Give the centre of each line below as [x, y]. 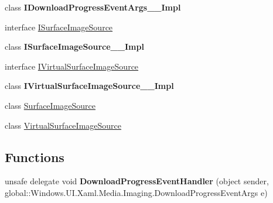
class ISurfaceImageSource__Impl [74, 47]
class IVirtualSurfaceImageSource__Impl [89, 86]
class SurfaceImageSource [50, 105]
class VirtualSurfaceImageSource [63, 125]
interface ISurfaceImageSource [59, 27]
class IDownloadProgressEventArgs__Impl [93, 7]
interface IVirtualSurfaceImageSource [72, 66]
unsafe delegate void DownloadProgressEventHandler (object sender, [137, 181]
